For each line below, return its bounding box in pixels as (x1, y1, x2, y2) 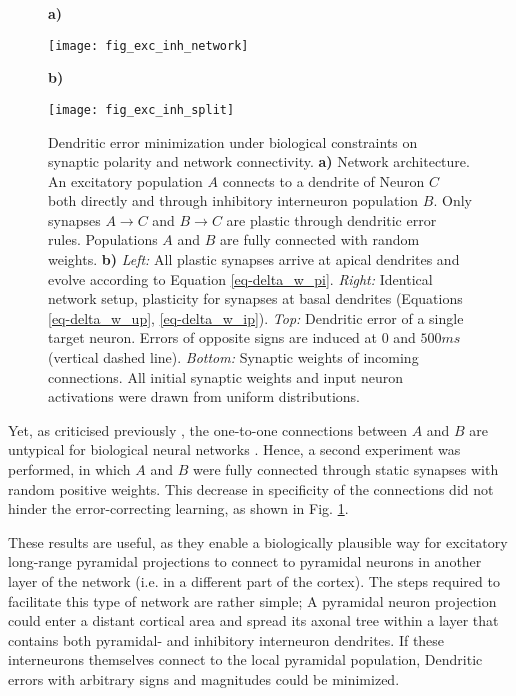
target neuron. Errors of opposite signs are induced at (48, 327, 377, 348)
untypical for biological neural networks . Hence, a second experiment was (8, 439, 461, 460)
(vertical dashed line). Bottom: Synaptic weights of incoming (48, 347, 419, 368)
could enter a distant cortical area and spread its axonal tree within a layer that (8, 610, 499, 631)
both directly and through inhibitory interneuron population (48, 190, 419, 211)
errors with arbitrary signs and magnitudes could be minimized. (8, 668, 400, 689)
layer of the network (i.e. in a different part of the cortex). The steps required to (8, 570, 500, 591)
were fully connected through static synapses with (192, 459, 499, 479)
